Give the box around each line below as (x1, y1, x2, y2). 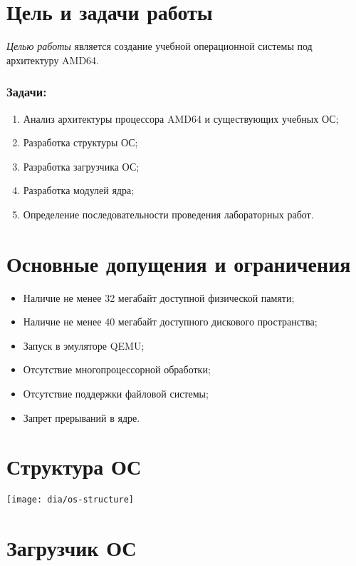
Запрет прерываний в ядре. (23, 410, 140, 425)
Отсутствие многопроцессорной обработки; (23, 362, 211, 377)
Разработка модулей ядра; (23, 183, 135, 198)
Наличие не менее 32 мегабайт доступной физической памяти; (23, 290, 295, 305)
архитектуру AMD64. (6, 52, 99, 67)
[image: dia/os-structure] (6, 495, 134, 505)
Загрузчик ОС (6, 533, 137, 562)
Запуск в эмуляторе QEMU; (23, 338, 145, 353)
